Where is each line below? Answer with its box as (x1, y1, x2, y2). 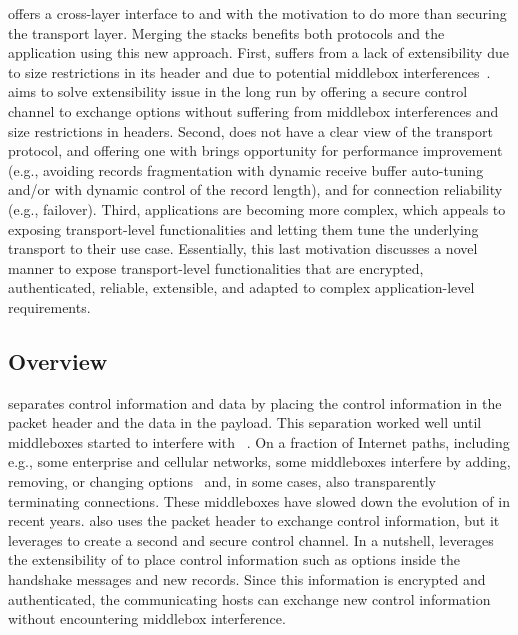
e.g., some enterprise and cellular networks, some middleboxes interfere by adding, (8, 451, 511, 472)
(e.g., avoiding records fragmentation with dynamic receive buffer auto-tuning (8, 159, 484, 180)
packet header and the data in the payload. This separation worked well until (8, 412, 482, 433)
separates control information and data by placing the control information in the (8, 392, 502, 413)
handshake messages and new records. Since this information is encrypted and (8, 569, 486, 590)
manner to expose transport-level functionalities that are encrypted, (8, 257, 424, 278)
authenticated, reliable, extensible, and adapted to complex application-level (8, 277, 475, 298)
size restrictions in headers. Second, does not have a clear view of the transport (8, 120, 493, 141)
